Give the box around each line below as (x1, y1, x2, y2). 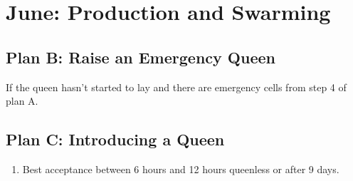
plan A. (6, 93, 38, 108)
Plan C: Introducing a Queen (6, 128, 225, 150)
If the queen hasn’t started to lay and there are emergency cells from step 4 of (6, 79, 347, 94)
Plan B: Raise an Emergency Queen (6, 46, 275, 68)
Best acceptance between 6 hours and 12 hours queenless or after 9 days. (22, 161, 339, 176)
